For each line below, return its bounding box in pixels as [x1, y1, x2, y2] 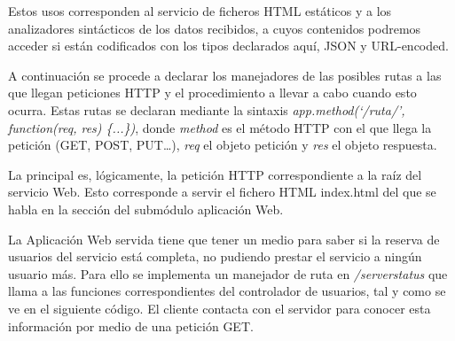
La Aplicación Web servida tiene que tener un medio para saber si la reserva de [8, 229, 440, 248]
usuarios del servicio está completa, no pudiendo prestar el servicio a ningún [8, 247, 422, 266]
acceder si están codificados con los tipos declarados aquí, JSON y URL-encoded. [8, 36, 449, 55]
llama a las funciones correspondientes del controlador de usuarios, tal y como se [8, 282, 446, 300]
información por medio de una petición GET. [8, 316, 254, 335]
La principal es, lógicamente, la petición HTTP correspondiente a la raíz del [8, 165, 422, 183]
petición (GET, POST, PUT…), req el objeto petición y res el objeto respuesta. [8, 136, 437, 154]
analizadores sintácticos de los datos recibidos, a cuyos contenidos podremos [8, 19, 421, 37]
